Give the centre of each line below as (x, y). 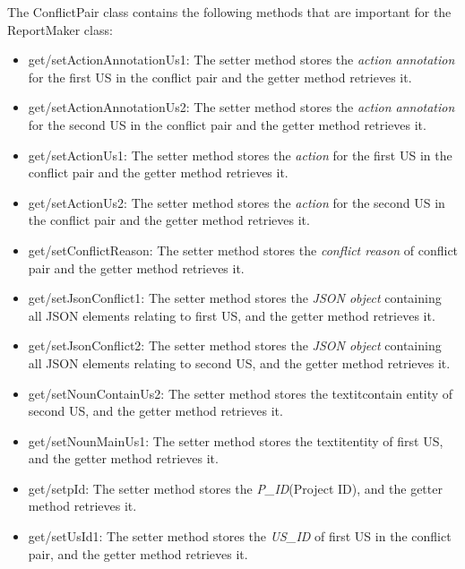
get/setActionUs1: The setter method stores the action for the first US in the (240, 155)
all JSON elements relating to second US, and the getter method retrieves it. (239, 362)
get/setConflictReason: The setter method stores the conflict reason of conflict (243, 250)
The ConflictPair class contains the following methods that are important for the (229, 12)
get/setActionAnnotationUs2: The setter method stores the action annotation (241, 107)
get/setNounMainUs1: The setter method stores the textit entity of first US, (236, 440)
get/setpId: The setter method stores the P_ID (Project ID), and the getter (235, 488)
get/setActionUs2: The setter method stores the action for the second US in (237, 202)
